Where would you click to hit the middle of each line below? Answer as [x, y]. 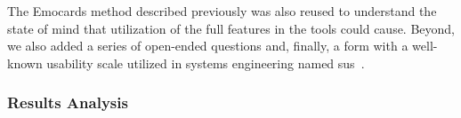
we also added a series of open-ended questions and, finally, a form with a [208, 46]
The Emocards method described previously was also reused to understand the [222, 11]
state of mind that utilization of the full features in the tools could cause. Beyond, [231, 28]
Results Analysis [68, 102]
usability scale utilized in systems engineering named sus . [206, 63]
